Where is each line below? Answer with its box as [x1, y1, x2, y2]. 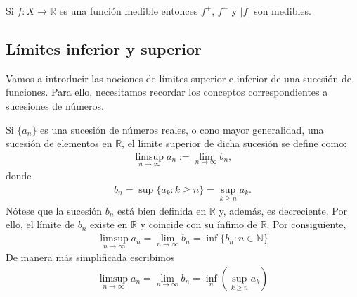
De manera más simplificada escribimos [6, 250, 175, 265]
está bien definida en [117, 203, 207, 217]
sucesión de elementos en [6, 136, 112, 151]
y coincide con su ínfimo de [140, 217, 257, 232]
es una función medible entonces [59, 4, 198, 18]
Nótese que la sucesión [6, 203, 103, 217]
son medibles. [254, 4, 311, 18]
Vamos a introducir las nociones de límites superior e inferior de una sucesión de [6, 70, 351, 85]
